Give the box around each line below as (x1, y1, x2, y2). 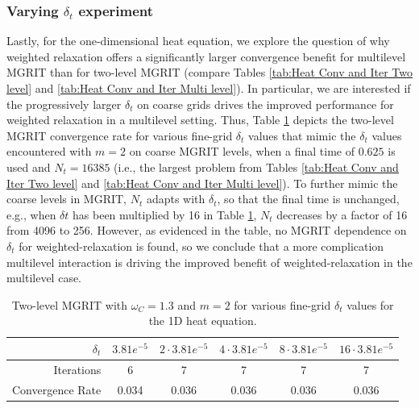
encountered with (6, 143, 92, 160)
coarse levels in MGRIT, (6, 190, 127, 207)
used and (6, 158, 51, 175)
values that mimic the (248, 127, 356, 144)
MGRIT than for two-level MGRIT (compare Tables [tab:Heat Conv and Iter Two (6, 64, 413, 81)
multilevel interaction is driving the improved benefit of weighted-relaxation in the (6, 253, 413, 270)
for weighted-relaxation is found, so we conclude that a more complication (19, 237, 384, 254)
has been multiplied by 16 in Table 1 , (73, 206, 257, 223)
